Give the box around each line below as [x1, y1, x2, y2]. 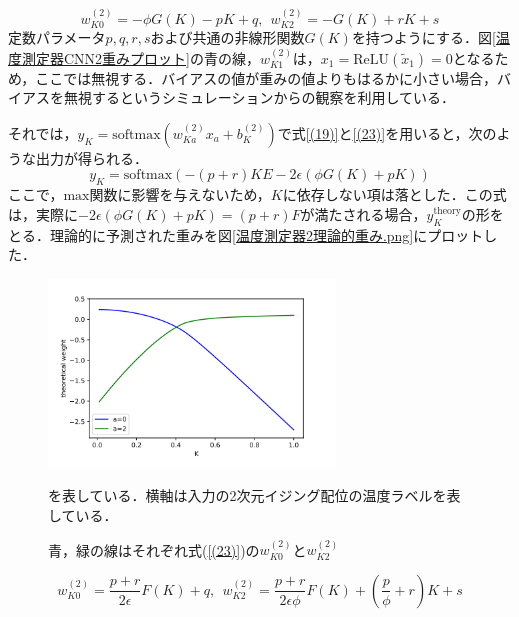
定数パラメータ [8, 27, 106, 48]
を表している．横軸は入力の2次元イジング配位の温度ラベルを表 [48, 485, 461, 506]
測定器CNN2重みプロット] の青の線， [21, 47, 260, 68]
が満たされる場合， [300, 203, 427, 224]
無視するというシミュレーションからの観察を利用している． [63, 87, 456, 108]
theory [433, 206, 461, 217]
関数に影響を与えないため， [89, 184, 271, 205]
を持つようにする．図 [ [351, 27, 496, 48]
